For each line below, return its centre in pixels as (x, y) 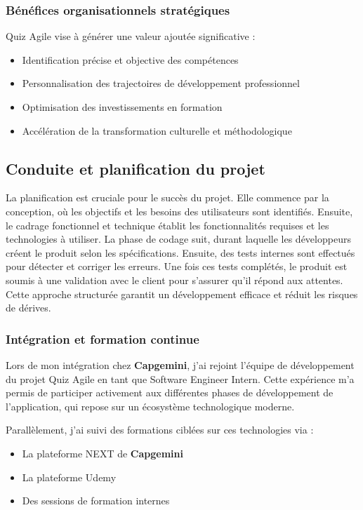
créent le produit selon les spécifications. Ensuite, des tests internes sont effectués (180, 252)
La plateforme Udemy (69, 477)
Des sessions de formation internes (96, 501)
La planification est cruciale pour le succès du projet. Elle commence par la (167, 197)
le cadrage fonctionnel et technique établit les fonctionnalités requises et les (167, 225)
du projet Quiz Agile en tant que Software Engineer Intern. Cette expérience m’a (180, 378)
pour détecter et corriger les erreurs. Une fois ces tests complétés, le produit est (177, 266)
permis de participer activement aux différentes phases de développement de (170, 392)
